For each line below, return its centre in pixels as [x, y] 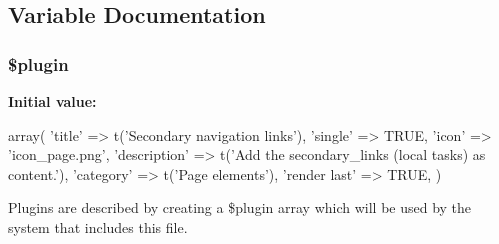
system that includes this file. [98, 226]
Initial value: [52, 101]
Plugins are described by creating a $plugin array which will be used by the [240, 207]
